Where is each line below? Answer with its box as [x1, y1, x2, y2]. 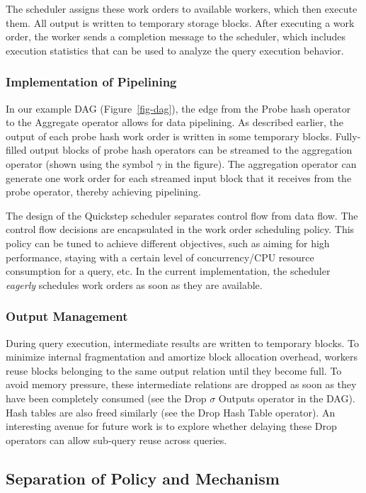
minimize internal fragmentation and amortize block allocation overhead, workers [6, 349, 358, 364]
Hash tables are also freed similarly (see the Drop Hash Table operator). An [6, 404, 336, 419]
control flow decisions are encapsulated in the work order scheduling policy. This [6, 222, 355, 237]
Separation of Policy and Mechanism [6, 467, 280, 489]
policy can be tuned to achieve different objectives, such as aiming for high [6, 235, 330, 250]
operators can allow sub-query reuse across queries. [6, 432, 227, 447]
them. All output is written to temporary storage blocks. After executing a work [6, 15, 355, 30]
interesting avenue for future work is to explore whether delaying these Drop [6, 419, 337, 433]
